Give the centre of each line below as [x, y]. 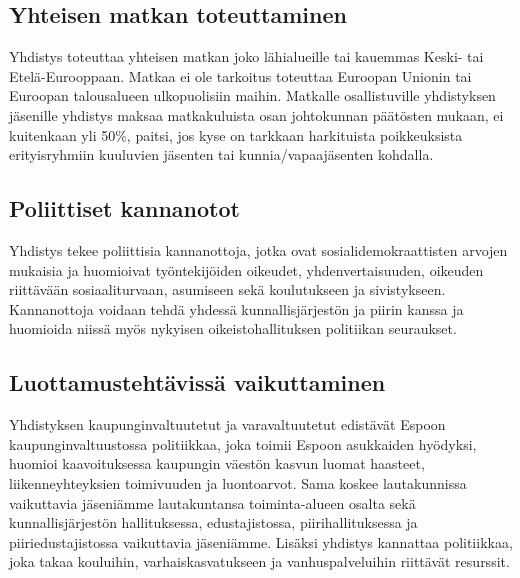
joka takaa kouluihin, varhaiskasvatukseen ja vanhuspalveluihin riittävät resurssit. [259, 561]
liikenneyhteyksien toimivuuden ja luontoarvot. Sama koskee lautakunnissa [238, 482]
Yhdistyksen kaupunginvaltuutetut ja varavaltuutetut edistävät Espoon [227, 424]
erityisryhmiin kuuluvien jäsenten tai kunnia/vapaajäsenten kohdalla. [221, 154]
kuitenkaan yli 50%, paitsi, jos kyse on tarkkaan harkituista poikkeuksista [236, 134]
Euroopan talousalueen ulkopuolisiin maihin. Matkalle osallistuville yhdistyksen [252, 95]
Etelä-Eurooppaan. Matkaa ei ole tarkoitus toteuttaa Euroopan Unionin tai [240, 75]
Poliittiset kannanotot [124, 208]
